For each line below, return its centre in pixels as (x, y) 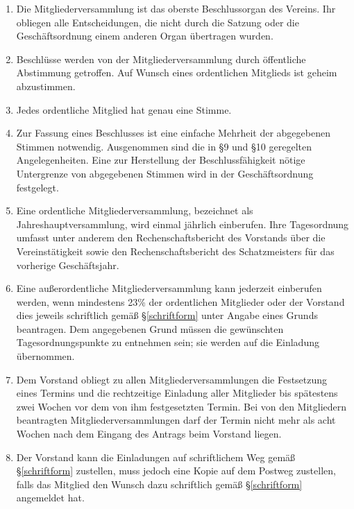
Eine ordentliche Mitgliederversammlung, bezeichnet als (135, 210)
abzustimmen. (46, 86)
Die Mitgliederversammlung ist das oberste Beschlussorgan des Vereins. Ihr (176, 8)
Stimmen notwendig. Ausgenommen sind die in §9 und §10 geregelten (164, 146)
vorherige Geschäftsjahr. (68, 265)
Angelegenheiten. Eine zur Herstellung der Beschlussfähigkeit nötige (161, 160)
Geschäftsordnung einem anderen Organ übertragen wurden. (145, 36)
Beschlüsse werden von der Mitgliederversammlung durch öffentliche (161, 59)
